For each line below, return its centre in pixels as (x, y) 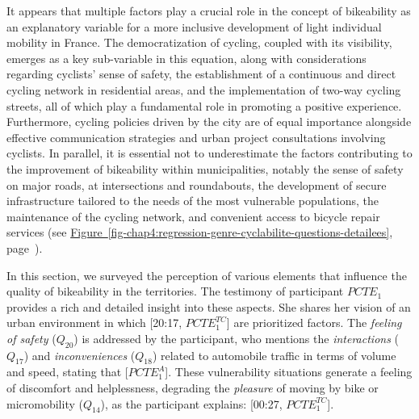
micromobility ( (45, 403)
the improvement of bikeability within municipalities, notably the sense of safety (205, 168)
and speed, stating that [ (67, 372)
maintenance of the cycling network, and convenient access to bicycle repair (193, 216)
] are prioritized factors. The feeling (314, 323)
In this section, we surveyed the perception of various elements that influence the (207, 275)
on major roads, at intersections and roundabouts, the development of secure (197, 184)
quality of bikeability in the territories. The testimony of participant (175, 291)
